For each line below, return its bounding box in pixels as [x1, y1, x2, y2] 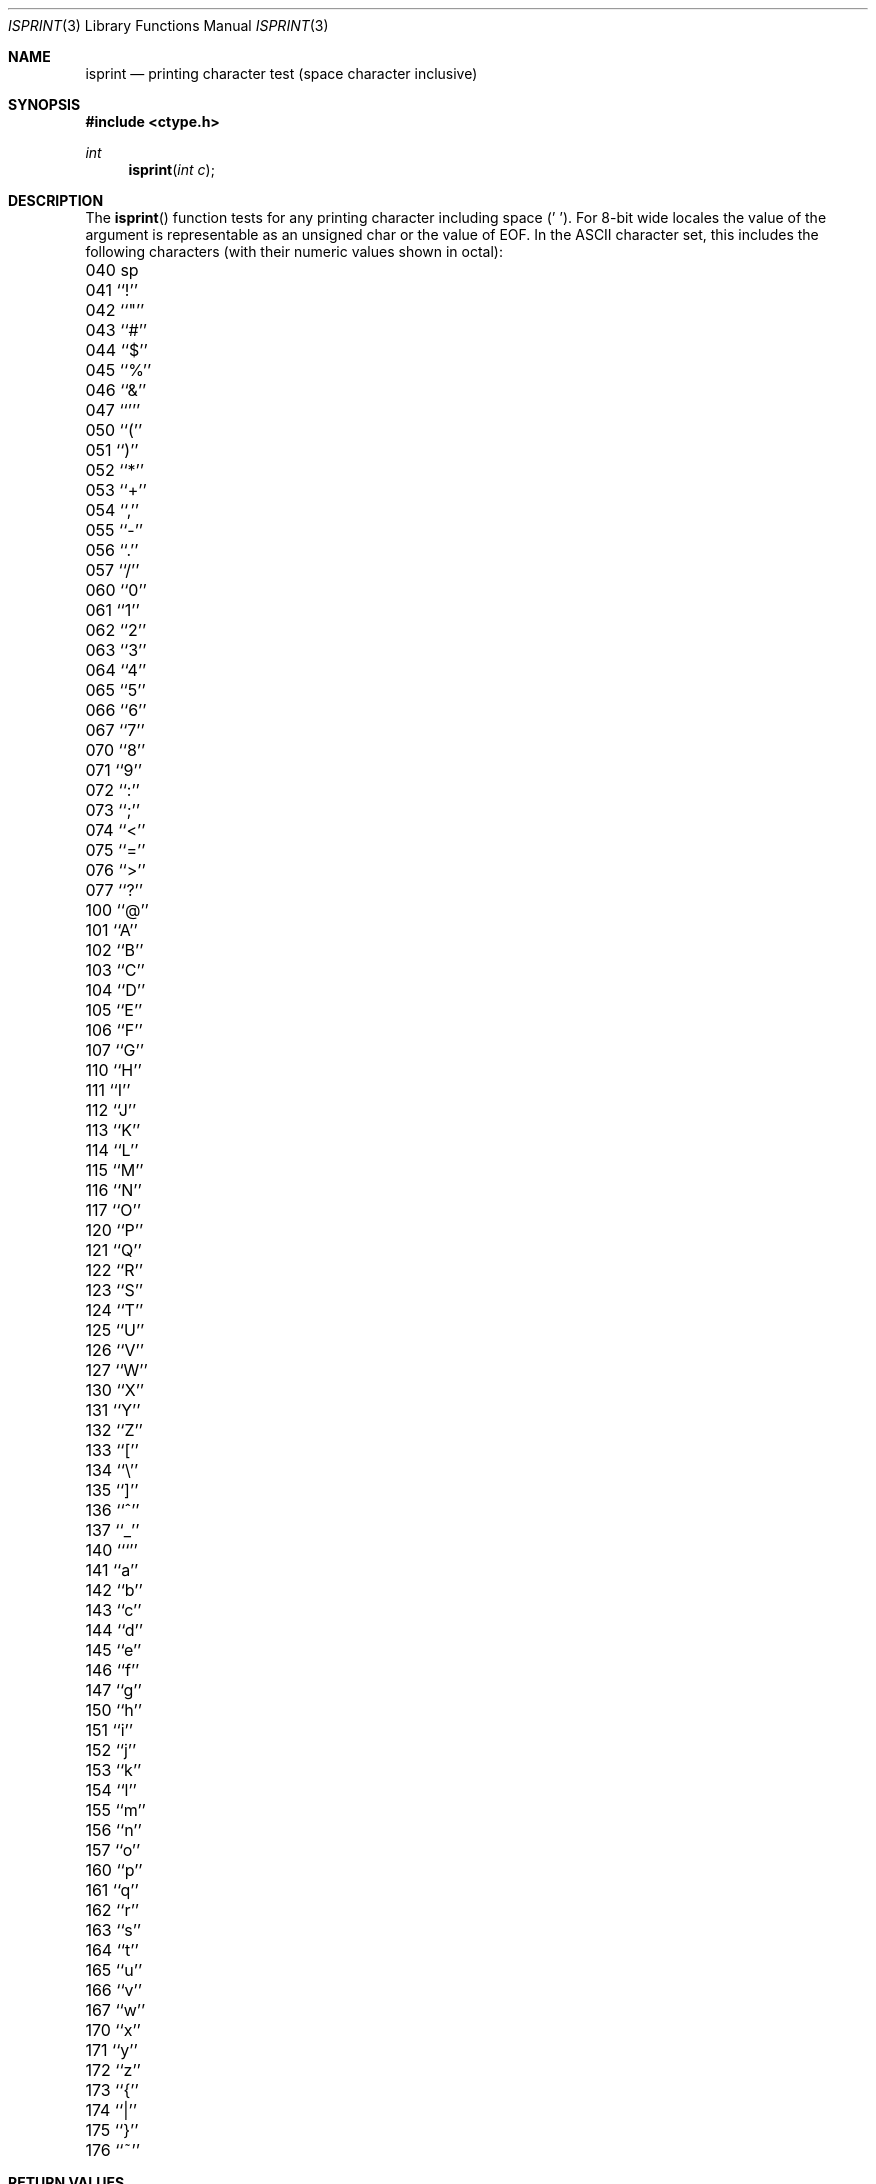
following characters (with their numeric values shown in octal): [85, 243, 503, 260]
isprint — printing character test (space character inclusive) [85, 65, 478, 82]
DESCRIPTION [8, 192, 104, 209]
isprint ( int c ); [128, 161, 215, 178]
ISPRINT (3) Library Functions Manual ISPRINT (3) [8, 17, 329, 34]
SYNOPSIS [8, 96, 81, 113]
